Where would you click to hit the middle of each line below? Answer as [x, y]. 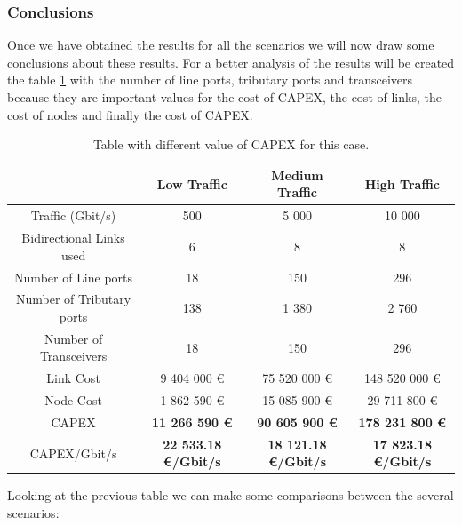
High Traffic [402, 183]
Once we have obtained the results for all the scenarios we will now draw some [221, 45]
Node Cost [73, 400]
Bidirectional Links [73, 238]
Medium [297, 175]
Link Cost [73, 378]
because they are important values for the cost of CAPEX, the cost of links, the [224, 97]
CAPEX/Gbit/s [73, 453]
